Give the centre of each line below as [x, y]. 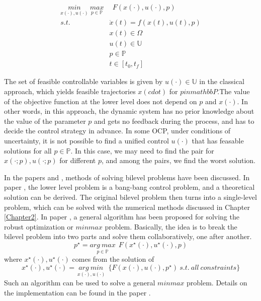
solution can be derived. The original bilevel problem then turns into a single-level [130, 197]
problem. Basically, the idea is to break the [171, 226]
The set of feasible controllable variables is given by [83, 81]
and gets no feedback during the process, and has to [174, 121]
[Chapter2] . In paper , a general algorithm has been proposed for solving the [122, 217]
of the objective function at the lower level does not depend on [101, 101]
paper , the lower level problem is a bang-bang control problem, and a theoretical [129, 187]
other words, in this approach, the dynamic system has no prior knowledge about [129, 111]
